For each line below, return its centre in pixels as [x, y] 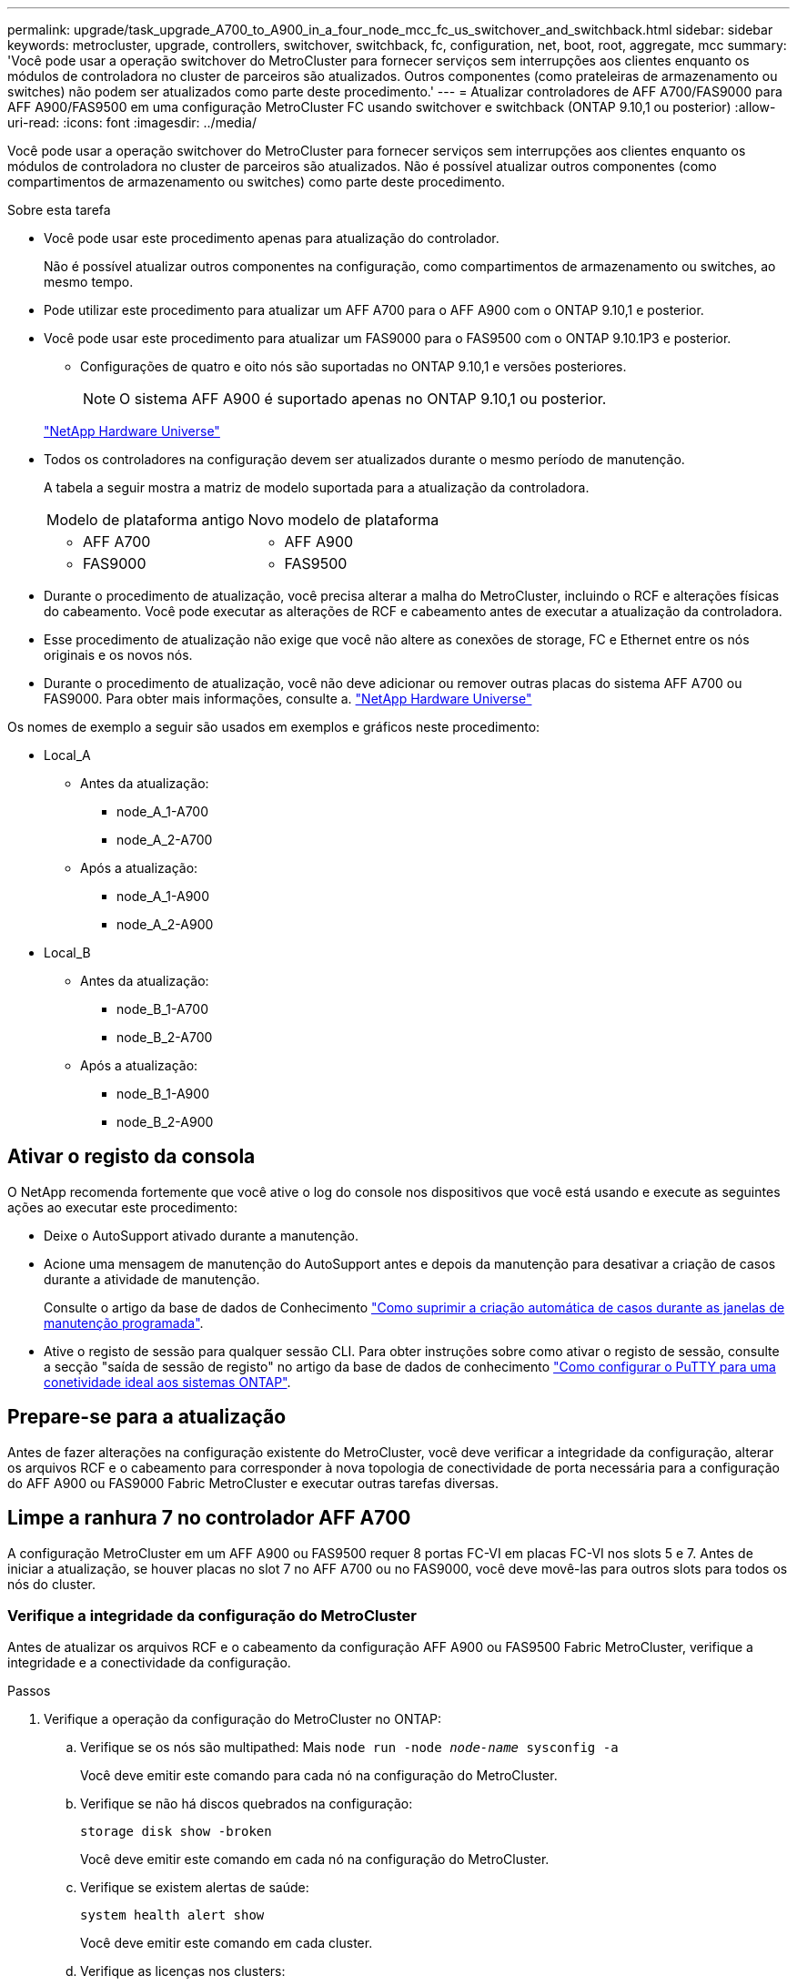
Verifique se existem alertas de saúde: [195, 1888]
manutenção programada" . [124, 1322]
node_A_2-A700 [165, 840]
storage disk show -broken [176, 1832]
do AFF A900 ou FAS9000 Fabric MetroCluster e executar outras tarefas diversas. [253, 1483]
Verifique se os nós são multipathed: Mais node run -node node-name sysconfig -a [349, 1748]
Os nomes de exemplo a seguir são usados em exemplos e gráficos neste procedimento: [274, 727]
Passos [29, 1691]
